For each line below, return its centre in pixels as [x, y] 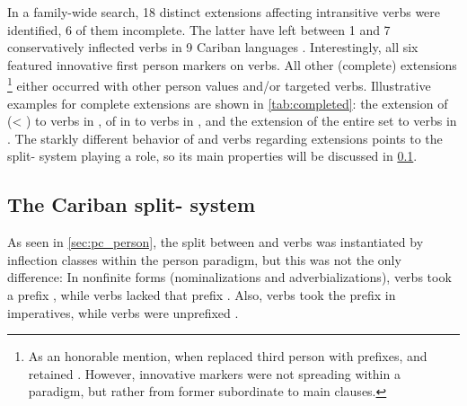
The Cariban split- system [132, 204]
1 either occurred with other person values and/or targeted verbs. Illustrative [219, 84]
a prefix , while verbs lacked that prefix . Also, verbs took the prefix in [202, 294]
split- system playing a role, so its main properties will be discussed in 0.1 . [212, 156]
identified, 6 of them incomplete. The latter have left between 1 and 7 [199, 29]
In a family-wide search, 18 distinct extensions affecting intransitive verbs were [224, 12]
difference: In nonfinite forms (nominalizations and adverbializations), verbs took [229, 277]
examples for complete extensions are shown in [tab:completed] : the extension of [228, 103]
